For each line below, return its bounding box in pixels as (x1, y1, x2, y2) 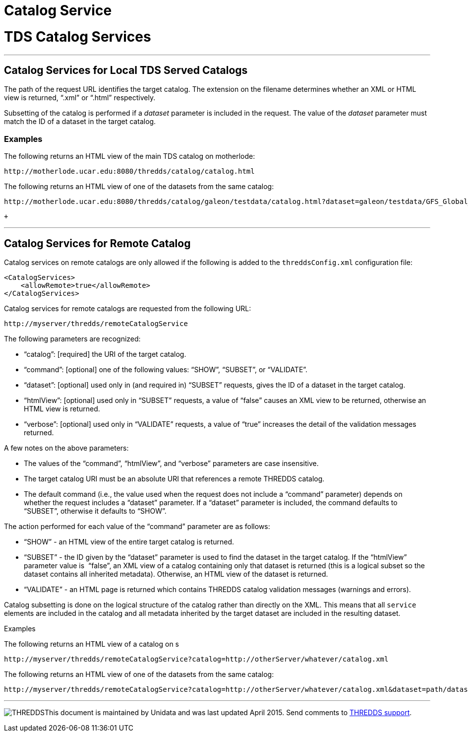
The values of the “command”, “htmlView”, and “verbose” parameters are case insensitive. (24, 459, 319, 468)
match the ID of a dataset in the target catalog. (4, 117, 156, 126)
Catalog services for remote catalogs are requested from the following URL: (4, 304, 251, 313)
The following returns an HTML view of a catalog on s (4, 639, 179, 648)
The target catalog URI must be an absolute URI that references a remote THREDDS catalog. (24, 474, 325, 483)
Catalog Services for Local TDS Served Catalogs (4, 64, 248, 76)
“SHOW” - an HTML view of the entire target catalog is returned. (24, 537, 234, 546)
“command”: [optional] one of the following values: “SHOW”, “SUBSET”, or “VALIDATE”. (24, 365, 308, 374)
